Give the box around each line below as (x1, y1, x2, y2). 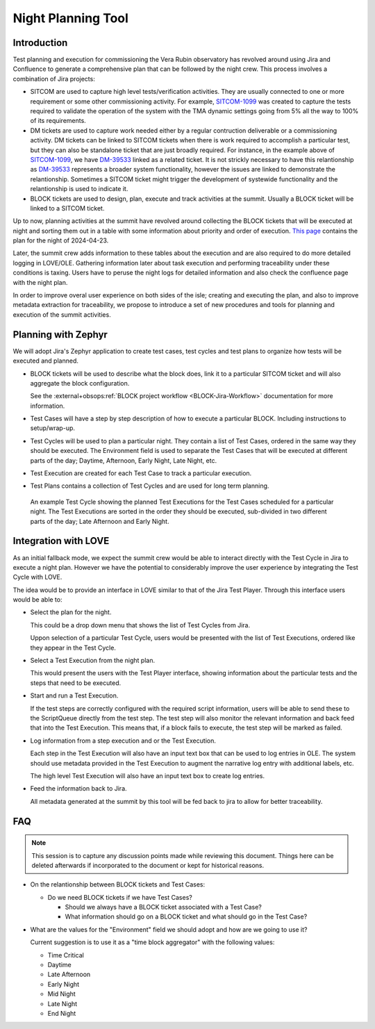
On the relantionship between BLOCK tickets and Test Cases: (30, 880, 206, 889)
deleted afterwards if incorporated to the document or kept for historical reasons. (31, 861, 264, 869)
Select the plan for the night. (30, 608, 112, 616)
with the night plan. (12, 278, 68, 286)
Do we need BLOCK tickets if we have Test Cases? (47, 893, 192, 901)
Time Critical (47, 950, 85, 959)
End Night (47, 1009, 76, 1017)
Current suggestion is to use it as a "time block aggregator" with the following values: (30, 938, 275, 946)
